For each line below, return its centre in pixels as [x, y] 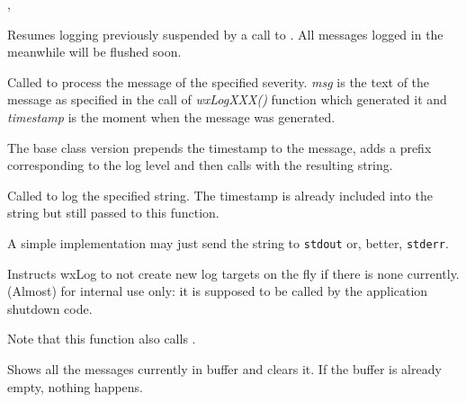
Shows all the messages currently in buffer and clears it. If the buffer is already [224, 368]
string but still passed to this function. [113, 213]
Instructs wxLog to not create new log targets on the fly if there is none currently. [233, 273]
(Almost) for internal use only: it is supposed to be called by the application [218, 291]
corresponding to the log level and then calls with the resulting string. [200, 165]
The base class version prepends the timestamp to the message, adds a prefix [220, 147]
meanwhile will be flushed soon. [94, 52]
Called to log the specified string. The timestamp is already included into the [220, 195]
